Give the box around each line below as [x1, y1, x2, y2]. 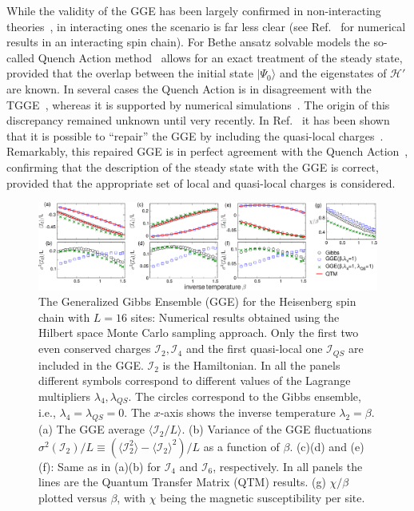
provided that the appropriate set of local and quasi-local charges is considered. [6, 174, 396, 191]
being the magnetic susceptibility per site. [160, 489, 365, 506]
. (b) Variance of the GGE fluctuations [181, 421, 372, 438]
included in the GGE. [38, 356, 144, 373]
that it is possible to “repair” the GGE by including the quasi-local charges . [6, 127, 384, 144]
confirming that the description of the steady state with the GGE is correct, [6, 158, 379, 175]
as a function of [203, 438, 280, 454]
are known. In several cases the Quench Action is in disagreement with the [6, 80, 372, 97]
